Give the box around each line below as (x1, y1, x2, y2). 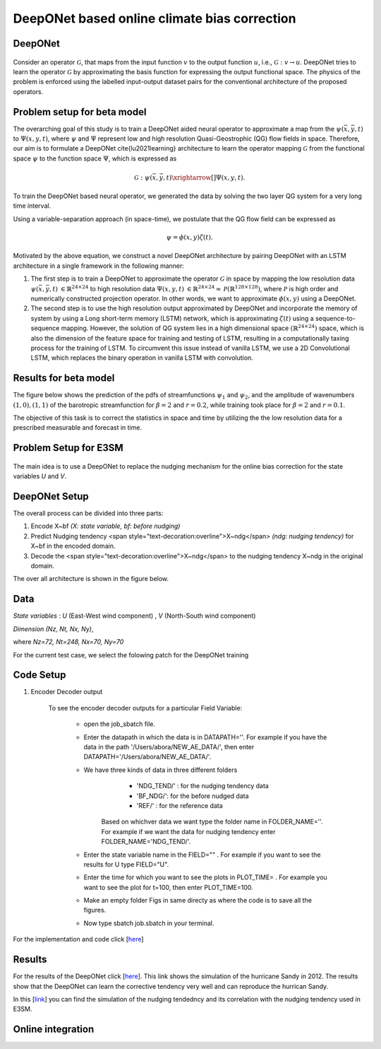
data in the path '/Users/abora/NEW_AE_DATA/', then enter (83, 742, 255, 751)
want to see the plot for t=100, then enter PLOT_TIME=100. (83, 883, 253, 891)
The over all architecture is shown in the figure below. (13, 575, 169, 583)
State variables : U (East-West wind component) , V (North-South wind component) (13, 611, 256, 620)
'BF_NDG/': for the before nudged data (136, 792, 250, 800)
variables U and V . (13, 472, 67, 481)
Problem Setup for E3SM (13, 442, 123, 454)
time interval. (13, 201, 52, 210)
